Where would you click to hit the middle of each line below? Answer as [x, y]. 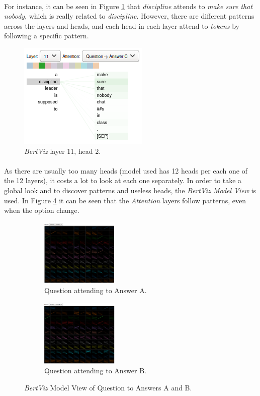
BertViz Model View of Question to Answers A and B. [108, 387]
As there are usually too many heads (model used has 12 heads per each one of [126, 170]
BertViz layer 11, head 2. [63, 151]
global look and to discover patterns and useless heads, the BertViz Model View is [130, 190]
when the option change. [42, 210]
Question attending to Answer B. [95, 371]
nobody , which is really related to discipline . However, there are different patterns [129, 16]
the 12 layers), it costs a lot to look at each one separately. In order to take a [123, 180]
